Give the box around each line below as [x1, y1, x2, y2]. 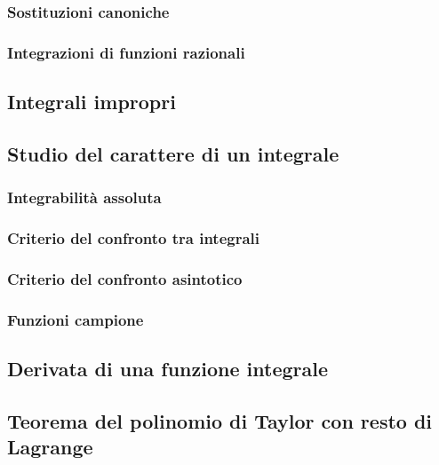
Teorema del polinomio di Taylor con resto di [7, 406, 433, 434]
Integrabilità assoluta [7, 186, 162, 209]
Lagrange [7, 433, 93, 461]
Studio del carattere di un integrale [7, 139, 339, 167]
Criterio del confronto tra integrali [7, 227, 260, 249]
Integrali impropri [7, 88, 176, 115]
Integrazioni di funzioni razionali [7, 41, 245, 63]
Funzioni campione [7, 308, 144, 330]
